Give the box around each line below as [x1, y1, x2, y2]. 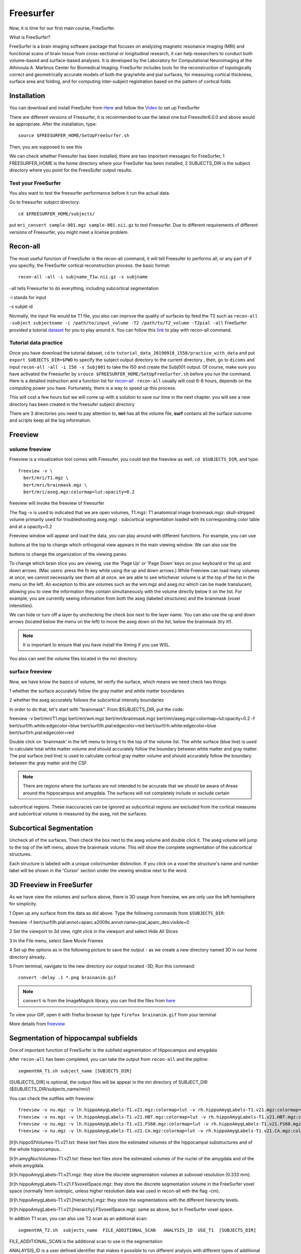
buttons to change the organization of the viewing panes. [9, 551, 128, 557]
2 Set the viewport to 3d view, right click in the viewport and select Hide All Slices [9, 928, 178, 934]
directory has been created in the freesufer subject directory [9, 401, 135, 407]
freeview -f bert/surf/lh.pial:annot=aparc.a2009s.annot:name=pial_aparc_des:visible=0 [9, 919, 190, 925]
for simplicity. [9, 901, 38, 907]
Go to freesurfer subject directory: [9, 199, 80, 205]
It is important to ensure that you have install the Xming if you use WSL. [23, 642, 171, 648]
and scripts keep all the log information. [9, 417, 91, 423]
